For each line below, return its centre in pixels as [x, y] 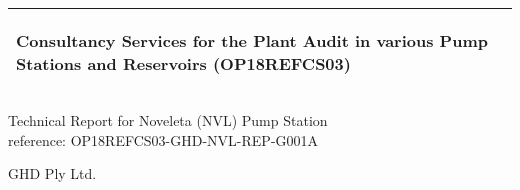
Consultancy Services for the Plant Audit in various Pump [252, 40]
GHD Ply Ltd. [52, 173]
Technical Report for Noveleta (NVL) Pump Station [168, 120]
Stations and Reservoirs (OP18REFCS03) [183, 63]
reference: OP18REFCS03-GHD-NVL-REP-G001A [163, 139]
